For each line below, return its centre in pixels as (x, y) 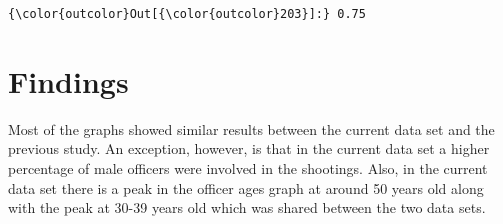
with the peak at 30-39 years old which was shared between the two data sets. (247, 207)
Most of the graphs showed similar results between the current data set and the (251, 128)
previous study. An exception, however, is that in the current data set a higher (249, 148)
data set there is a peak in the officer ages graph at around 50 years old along (246, 187)
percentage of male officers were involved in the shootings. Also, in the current (248, 167)
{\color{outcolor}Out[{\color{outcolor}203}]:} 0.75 (187, 14)
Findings (68, 80)
